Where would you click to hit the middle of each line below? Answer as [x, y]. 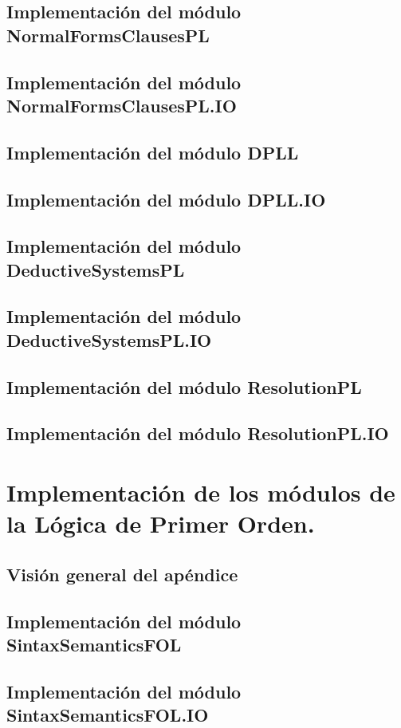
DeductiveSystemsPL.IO [109, 339]
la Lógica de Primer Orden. [161, 523]
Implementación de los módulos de [201, 492]
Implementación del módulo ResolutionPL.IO [198, 433]
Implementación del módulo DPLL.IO [166, 199]
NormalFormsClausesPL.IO [122, 105]
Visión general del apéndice [122, 574]
